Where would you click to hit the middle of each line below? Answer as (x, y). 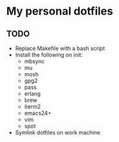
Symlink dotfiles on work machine (58, 133)
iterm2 (32, 107)
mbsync (34, 61)
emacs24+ (38, 113)
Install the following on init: (49, 55)
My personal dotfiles (60, 11)
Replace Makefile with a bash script (60, 48)
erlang (32, 94)
